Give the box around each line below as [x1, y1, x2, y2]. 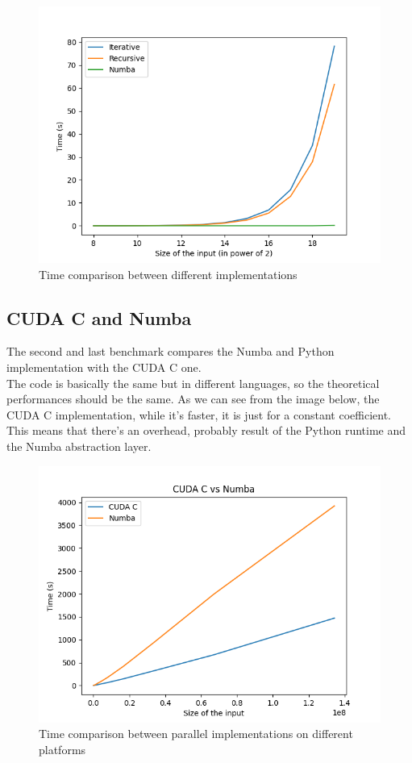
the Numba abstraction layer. [6, 437, 152, 454]
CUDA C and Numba [6, 305, 192, 330]
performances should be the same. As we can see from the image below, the [6, 390, 380, 407]
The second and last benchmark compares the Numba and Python [6, 343, 335, 360]
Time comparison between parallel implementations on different [39, 725, 353, 742]
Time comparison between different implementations [39, 265, 298, 282]
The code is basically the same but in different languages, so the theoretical [6, 374, 380, 391]
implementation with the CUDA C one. [6, 358, 202, 375]
